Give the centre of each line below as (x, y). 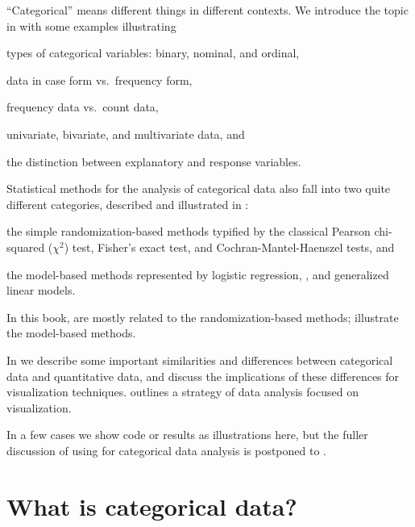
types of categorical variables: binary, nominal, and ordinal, (153, 53)
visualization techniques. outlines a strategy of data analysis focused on (183, 392)
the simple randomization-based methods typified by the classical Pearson (189, 231)
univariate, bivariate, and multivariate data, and (126, 134)
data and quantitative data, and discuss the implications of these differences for (203, 376)
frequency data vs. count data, (83, 107)
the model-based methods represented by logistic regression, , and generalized (198, 274)
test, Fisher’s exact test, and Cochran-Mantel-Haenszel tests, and (233, 247)
